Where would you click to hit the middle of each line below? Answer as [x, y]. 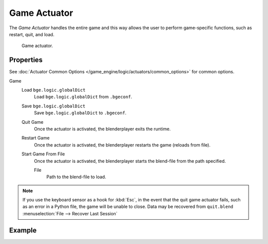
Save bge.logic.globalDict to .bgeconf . [80, 113]
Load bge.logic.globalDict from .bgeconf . [83, 97]
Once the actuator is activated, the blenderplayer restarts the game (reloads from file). [122, 145]
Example [23, 230]
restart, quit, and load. [32, 34]
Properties [26, 60]
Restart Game [35, 138]
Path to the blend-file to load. [76, 177]
